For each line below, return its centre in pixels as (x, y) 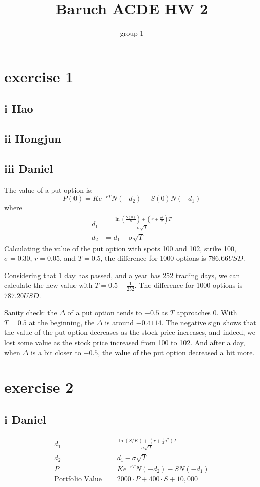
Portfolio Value (78, 479)
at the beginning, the (62, 322)
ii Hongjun (33, 139)
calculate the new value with (48, 285)
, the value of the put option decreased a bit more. (176, 352)
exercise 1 (39, 76)
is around (120, 322)
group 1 (132, 33)
